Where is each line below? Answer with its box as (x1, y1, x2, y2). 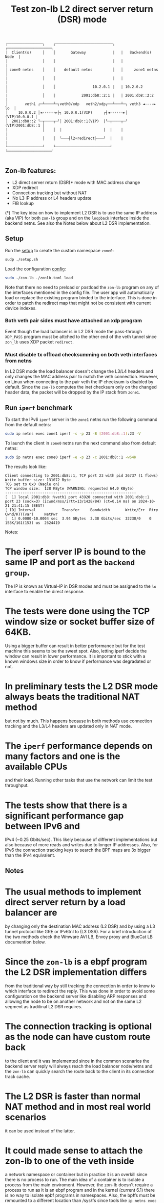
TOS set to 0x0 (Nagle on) (5, 482, 60, 487)
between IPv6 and (5, 820, 80, 832)
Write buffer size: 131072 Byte (5, 477, 71, 482)
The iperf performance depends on (5, 740, 153, 751)
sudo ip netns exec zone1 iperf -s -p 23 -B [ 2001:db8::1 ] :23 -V (5, 431, 141, 436)
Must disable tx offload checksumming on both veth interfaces (5, 351, 158, 358)
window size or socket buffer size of (5, 616, 155, 627)
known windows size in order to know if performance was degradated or (5, 658, 151, 664)
